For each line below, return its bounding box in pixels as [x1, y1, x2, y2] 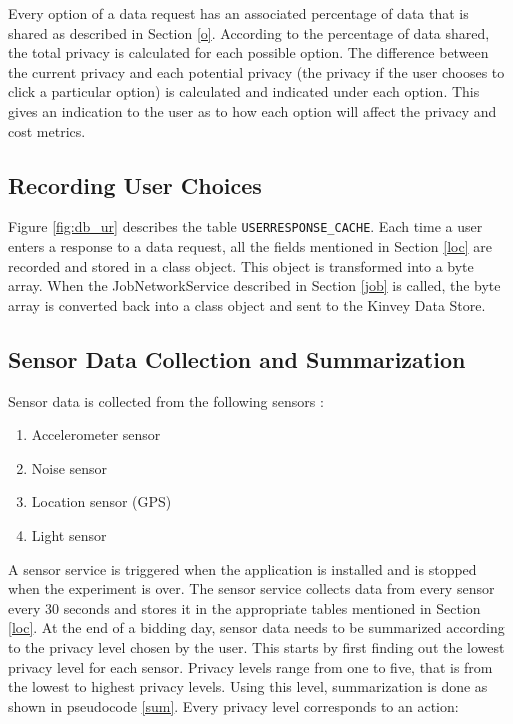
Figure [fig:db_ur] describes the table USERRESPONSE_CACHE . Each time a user [8, 216, 483, 237]
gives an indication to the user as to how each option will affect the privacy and [8, 100, 497, 121]
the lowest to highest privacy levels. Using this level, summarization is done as [8, 676, 488, 697]
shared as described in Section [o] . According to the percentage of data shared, [8, 22, 490, 43]
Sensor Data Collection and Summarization [8, 343, 466, 374]
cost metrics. [8, 120, 86, 141]
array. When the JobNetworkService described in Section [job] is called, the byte [8, 275, 501, 296]
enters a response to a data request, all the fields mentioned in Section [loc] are [8, 236, 492, 257]
